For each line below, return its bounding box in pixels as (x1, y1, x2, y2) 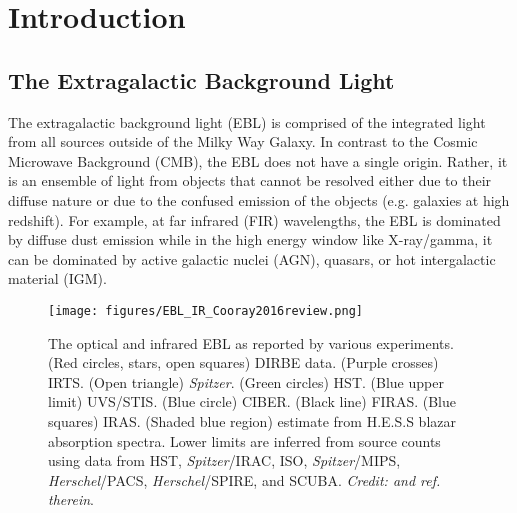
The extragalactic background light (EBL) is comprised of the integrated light (8, 111, 486, 132)
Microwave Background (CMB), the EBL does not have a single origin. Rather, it (8, 150, 508, 171)
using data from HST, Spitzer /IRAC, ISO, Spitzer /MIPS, (48, 450, 401, 471)
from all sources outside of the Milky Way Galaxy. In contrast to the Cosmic (8, 131, 478, 152)
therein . (48, 489, 94, 510)
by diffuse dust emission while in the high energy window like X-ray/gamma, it (8, 229, 493, 250)
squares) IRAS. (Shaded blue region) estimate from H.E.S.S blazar (48, 410, 456, 431)
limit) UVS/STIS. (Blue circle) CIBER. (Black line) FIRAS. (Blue (48, 391, 456, 412)
